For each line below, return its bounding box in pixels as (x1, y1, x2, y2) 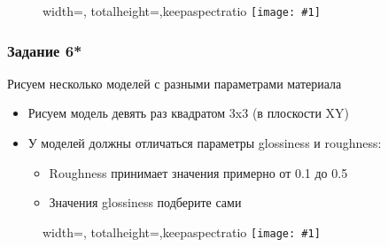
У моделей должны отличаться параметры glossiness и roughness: (27, 134, 382, 152)
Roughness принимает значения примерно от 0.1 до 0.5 (49, 163, 348, 181)
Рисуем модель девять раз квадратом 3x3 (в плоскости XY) (27, 104, 350, 122)
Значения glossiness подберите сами (49, 193, 242, 212)
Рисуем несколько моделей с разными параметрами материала (7, 73, 342, 92)
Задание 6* (7, 39, 82, 61)
